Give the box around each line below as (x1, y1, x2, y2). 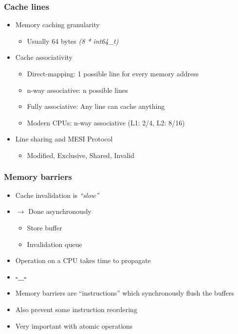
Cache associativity (15, 52, 73, 62)
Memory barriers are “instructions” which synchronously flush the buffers (15, 288, 235, 298)
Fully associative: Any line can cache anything (27, 101, 165, 111)
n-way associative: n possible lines (27, 85, 128, 95)
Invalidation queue (27, 239, 82, 249)
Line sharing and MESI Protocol (15, 134, 113, 144)
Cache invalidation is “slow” (15, 190, 99, 200)
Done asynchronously (28, 206, 92, 216)
